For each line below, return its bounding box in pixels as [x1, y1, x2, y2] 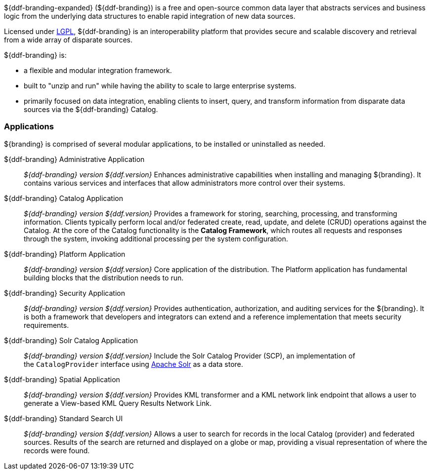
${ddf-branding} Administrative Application [4, 155, 145, 163]
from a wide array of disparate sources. [4, 36, 133, 44]
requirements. [24, 320, 69, 329]
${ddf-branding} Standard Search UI [4, 414, 123, 423]
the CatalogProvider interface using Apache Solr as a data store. [24, 359, 243, 368]
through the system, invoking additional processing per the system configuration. [24, 234, 288, 243]
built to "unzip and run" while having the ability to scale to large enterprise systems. [24, 81, 297, 90]
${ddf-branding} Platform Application [4, 249, 126, 258]
